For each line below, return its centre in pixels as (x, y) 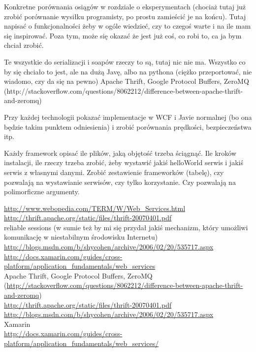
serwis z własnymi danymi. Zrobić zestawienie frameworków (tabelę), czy (114, 172)
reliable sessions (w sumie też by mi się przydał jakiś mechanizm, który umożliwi (126, 227)
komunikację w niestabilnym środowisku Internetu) (81, 237)
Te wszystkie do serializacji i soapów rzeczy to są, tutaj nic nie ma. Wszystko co (125, 61)
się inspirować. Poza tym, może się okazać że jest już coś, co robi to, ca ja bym (123, 35)
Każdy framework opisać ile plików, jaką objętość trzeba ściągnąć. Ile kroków (120, 153)
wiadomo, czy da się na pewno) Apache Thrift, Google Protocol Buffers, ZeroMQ (127, 81)
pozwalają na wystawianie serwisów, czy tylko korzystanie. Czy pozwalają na (120, 182)
